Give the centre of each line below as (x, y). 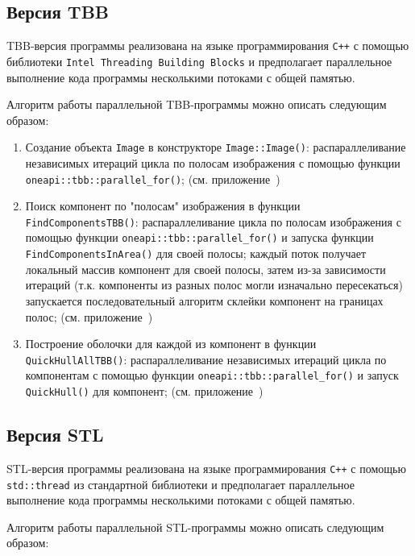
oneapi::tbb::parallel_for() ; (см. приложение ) (153, 178)
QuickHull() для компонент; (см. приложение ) (144, 391)
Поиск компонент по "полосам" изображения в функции (163, 206)
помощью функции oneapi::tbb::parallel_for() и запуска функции (199, 237)
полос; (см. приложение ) (89, 316)
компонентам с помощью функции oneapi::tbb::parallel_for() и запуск (212, 375)
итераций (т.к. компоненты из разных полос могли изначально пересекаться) (214, 285)
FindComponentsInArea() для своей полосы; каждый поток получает (195, 253)
